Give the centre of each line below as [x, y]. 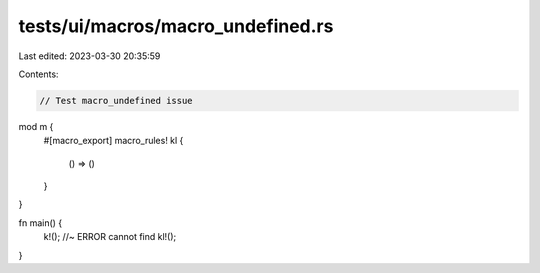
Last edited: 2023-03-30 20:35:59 [89, 56]
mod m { [36, 126]
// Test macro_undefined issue [116, 100]
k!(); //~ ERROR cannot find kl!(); [110, 237]
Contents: [38, 74]
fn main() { [40, 222]
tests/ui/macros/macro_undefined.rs [176, 26]
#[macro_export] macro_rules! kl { [113, 141]
